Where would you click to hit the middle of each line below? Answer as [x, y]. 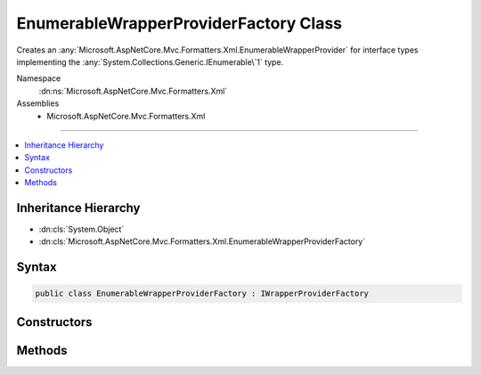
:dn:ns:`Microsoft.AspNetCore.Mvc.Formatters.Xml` [133, 91]
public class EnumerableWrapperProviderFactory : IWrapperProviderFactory [202, 293]
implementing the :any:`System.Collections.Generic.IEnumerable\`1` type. [150, 61]
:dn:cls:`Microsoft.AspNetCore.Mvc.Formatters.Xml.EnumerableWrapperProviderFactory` [202, 241]
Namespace [39, 78]
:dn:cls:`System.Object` [82, 229]
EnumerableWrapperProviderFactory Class [179, 23]
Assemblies [38, 103]
